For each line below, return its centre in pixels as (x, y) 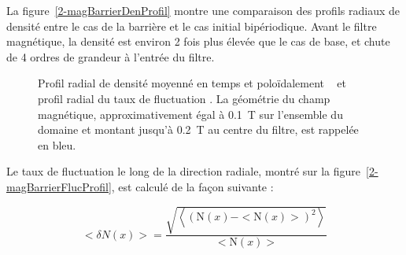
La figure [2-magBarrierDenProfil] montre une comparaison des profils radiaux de (203, 10)
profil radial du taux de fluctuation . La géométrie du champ (184, 98)
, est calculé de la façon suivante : (192, 186)
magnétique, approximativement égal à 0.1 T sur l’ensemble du (190, 114)
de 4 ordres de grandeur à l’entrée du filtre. (111, 56)
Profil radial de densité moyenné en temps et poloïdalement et (192, 83)
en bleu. (57, 144)
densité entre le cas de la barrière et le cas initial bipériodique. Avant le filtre (192, 26)
